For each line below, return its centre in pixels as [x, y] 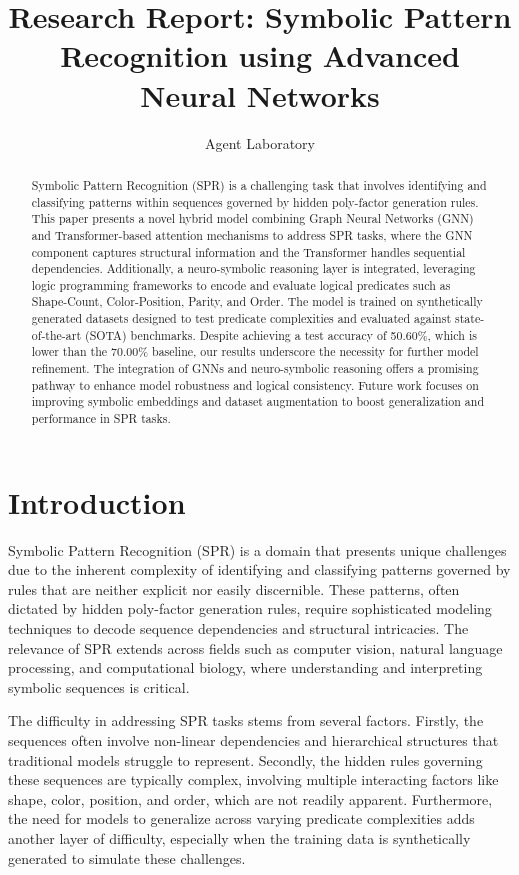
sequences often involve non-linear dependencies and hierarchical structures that [253, 740]
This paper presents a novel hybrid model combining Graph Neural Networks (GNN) [252, 218]
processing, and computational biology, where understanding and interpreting [245, 667]
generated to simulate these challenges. [127, 857]
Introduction [97, 501]
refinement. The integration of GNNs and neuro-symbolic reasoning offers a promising [255, 368]
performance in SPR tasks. [101, 418]
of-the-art [56, 334]
